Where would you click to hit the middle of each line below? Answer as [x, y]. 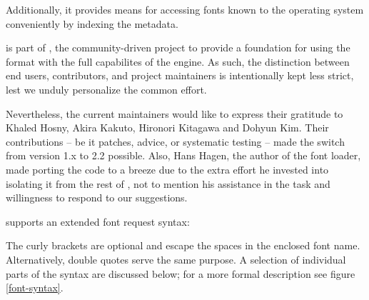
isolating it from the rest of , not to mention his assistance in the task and [168, 183]
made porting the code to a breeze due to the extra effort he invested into [167, 169]
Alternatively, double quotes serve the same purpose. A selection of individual [176, 259]
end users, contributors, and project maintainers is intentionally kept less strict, [180, 75]
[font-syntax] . [35, 287]
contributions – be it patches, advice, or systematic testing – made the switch [175, 141]
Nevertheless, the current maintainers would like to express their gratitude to [175, 113]
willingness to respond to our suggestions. [97, 197]
